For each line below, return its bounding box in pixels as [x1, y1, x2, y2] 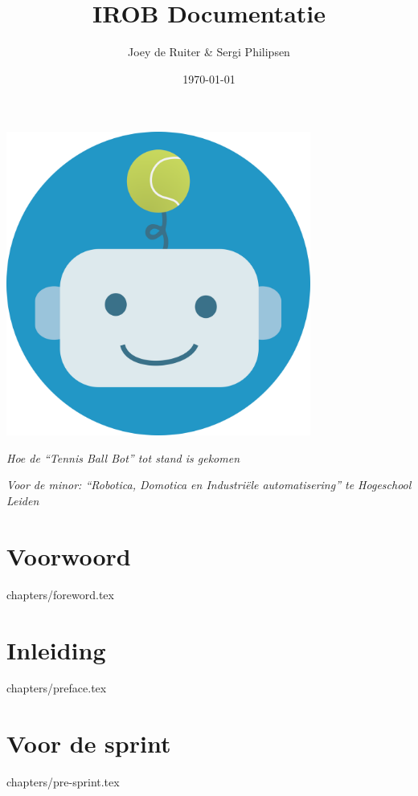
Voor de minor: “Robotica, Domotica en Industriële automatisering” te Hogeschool [6, 476, 412, 493]
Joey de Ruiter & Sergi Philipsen [128, 43, 290, 60]
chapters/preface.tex [6, 680, 107, 696]
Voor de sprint [6, 727, 171, 760]
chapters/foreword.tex [6, 586, 114, 602]
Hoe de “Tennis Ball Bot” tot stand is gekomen [6, 449, 240, 466]
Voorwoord [6, 539, 131, 572]
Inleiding [6, 633, 106, 666]
